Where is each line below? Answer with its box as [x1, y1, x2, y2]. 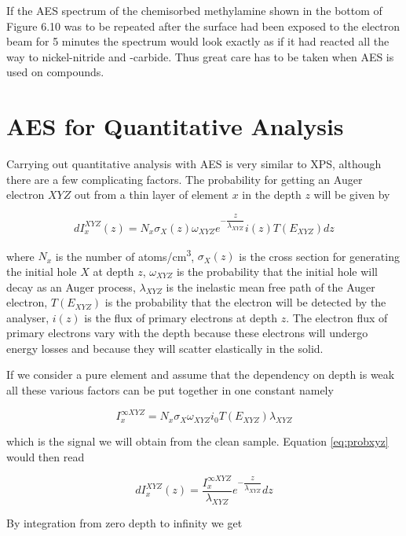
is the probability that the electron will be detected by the [104, 294, 386, 310]
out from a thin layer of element [74, 186, 229, 203]
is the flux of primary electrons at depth [84, 309, 278, 325]
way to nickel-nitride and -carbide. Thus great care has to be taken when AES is [6, 48, 394, 64]
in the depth [242, 186, 302, 203]
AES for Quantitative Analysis [6, 110, 344, 142]
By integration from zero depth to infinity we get [6, 514, 243, 530]
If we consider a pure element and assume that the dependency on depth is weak [6, 366, 395, 383]
